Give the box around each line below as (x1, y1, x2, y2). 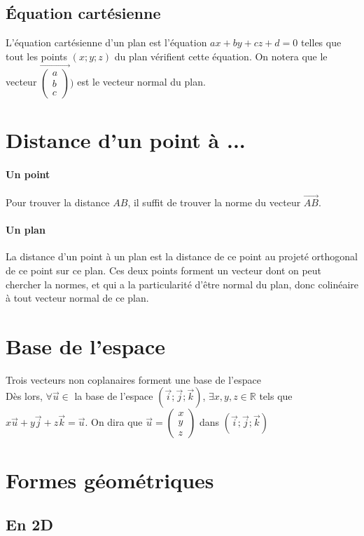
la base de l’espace (74, 389, 153, 403)
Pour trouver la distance (6, 195, 110, 209)
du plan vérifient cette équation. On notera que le (114, 48, 328, 63)
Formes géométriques (6, 465, 214, 494)
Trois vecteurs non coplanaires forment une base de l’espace (6, 372, 261, 387)
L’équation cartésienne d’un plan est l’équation (6, 35, 207, 50)
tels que (259, 389, 293, 403)
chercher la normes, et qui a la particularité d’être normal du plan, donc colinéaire (6, 276, 359, 291)
